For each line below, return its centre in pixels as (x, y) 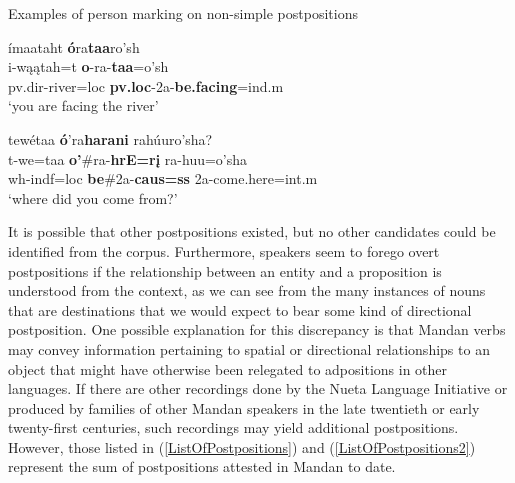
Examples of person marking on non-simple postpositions (183, 13)
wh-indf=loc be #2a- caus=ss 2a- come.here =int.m (163, 178)
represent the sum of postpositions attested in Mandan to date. (202, 466)
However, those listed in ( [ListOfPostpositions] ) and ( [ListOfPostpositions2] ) (242, 446)
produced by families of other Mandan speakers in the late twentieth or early (244, 407)
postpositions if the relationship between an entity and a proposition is (225, 270)
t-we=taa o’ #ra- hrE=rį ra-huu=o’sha (128, 158)
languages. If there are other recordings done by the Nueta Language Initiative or (258, 388)
